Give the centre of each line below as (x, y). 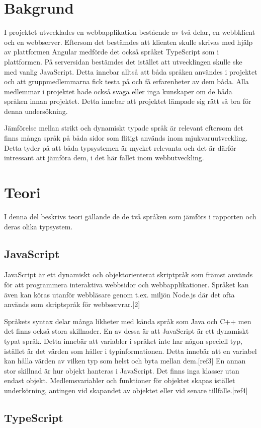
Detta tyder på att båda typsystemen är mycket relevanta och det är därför (120, 147)
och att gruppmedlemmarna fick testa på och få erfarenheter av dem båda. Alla (126, 81)
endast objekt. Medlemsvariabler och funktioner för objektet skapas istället (120, 380)
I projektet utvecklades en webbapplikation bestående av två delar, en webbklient (130, 32)
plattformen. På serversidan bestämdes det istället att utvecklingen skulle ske (123, 61)
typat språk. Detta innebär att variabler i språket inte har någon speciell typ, (123, 341)
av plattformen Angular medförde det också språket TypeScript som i (112, 52)
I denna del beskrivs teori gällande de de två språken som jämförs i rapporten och (130, 216)
